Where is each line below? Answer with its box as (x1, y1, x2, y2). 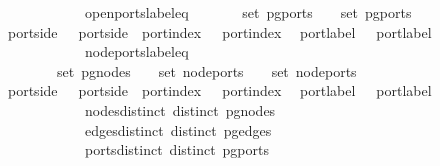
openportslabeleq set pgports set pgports (84, 2, 412, 22)
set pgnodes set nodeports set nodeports (56, 60, 357, 81)
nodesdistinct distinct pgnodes (84, 99, 276, 120)
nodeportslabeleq (84, 41, 189, 62)
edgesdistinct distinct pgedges (84, 119, 272, 140)
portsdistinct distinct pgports (84, 139, 269, 160)
